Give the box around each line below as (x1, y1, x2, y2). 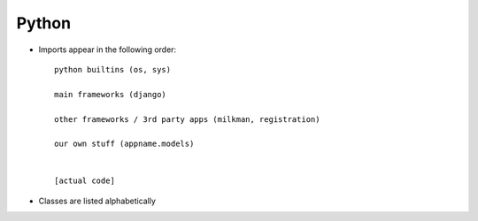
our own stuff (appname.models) (54, 139, 195, 149)
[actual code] (54, 176, 115, 186)
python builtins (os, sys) (54, 65, 172, 74)
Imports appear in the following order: (38, 44, 177, 55)
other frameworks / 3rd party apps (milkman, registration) (54, 114, 320, 124)
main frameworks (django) (54, 89, 167, 99)
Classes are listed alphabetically (38, 195, 157, 206)
